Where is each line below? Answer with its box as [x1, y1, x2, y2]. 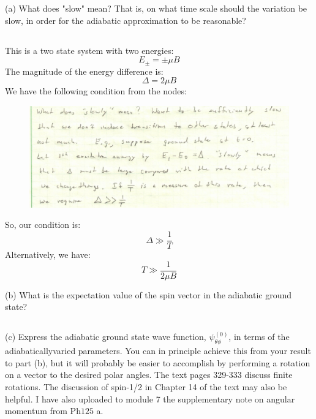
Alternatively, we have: [5, 248, 91, 261]
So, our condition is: [5, 218, 81, 231]
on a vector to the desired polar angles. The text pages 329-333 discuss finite [5, 368, 293, 381]
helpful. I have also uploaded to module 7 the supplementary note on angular [5, 392, 295, 405]
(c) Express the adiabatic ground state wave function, [5, 330, 206, 343]
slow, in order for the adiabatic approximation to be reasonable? [5, 13, 246, 26]
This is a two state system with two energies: [5, 43, 174, 56]
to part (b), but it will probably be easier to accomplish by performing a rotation [5, 356, 310, 369]
